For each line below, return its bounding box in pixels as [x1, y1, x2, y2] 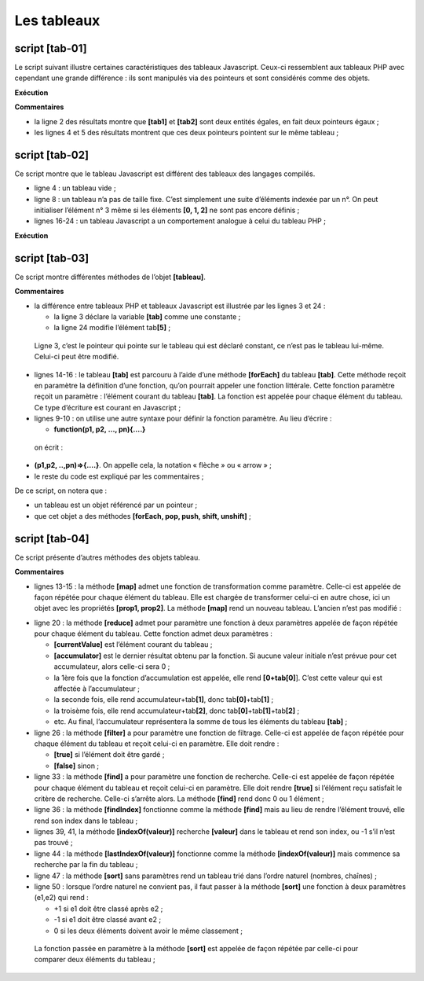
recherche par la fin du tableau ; [34, 860, 138, 869]
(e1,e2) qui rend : [34, 893, 90, 902]
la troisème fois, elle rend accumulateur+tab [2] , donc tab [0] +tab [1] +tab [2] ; [53, 706, 300, 715]
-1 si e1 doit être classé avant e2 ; [53, 915, 161, 924]
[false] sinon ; [53, 761, 100, 770]
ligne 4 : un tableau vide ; [34, 183, 117, 193]
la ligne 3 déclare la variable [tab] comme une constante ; [53, 311, 241, 321]
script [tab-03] [14, 252, 90, 265]
